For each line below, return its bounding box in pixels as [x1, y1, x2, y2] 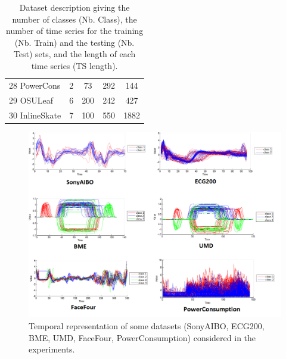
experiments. [29, 343, 75, 355]
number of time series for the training [5, 24, 144, 37]
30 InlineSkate [9, 108, 61, 121]
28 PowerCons [9, 79, 61, 91]
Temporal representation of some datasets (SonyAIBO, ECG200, [29, 319, 265, 332]
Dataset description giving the [19, 1, 130, 13]
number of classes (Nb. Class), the [12, 13, 137, 25]
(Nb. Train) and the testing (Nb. [14, 36, 135, 48]
